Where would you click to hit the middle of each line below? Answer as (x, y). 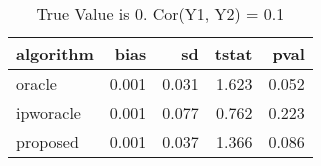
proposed (47, 141)
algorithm (55, 53)
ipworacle (48, 112)
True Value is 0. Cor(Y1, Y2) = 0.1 (160, 13)
